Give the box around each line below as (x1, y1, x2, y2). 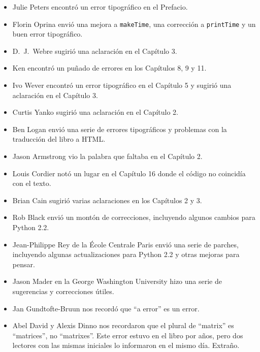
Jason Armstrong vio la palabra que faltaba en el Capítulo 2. (12, 151, 203, 161)
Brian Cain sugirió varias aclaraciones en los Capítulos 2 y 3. (12, 195, 202, 205)
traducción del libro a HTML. (12, 134, 106, 144)
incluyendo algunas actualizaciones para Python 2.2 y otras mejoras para (12, 249, 240, 260)
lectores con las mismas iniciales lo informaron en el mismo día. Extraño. (12, 340, 240, 350)
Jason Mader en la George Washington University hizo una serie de (12, 276, 222, 286)
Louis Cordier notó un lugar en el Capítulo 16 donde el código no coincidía (12, 168, 246, 178)
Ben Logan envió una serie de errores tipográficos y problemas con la (12, 123, 227, 134)
